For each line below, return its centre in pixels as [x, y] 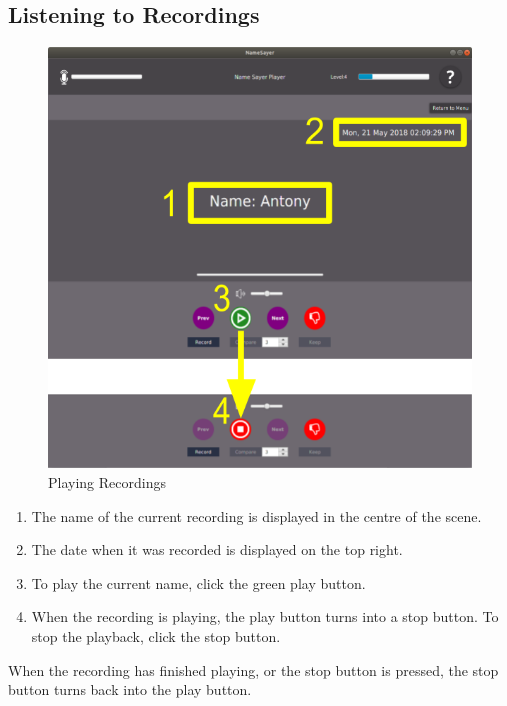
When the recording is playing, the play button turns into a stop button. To [265, 616]
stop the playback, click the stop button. [156, 635]
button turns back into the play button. [130, 689]
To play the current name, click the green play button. [198, 582]
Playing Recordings [107, 481]
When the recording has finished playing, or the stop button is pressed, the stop [253, 669]
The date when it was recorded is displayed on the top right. [217, 549]
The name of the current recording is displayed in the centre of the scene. [256, 515]
